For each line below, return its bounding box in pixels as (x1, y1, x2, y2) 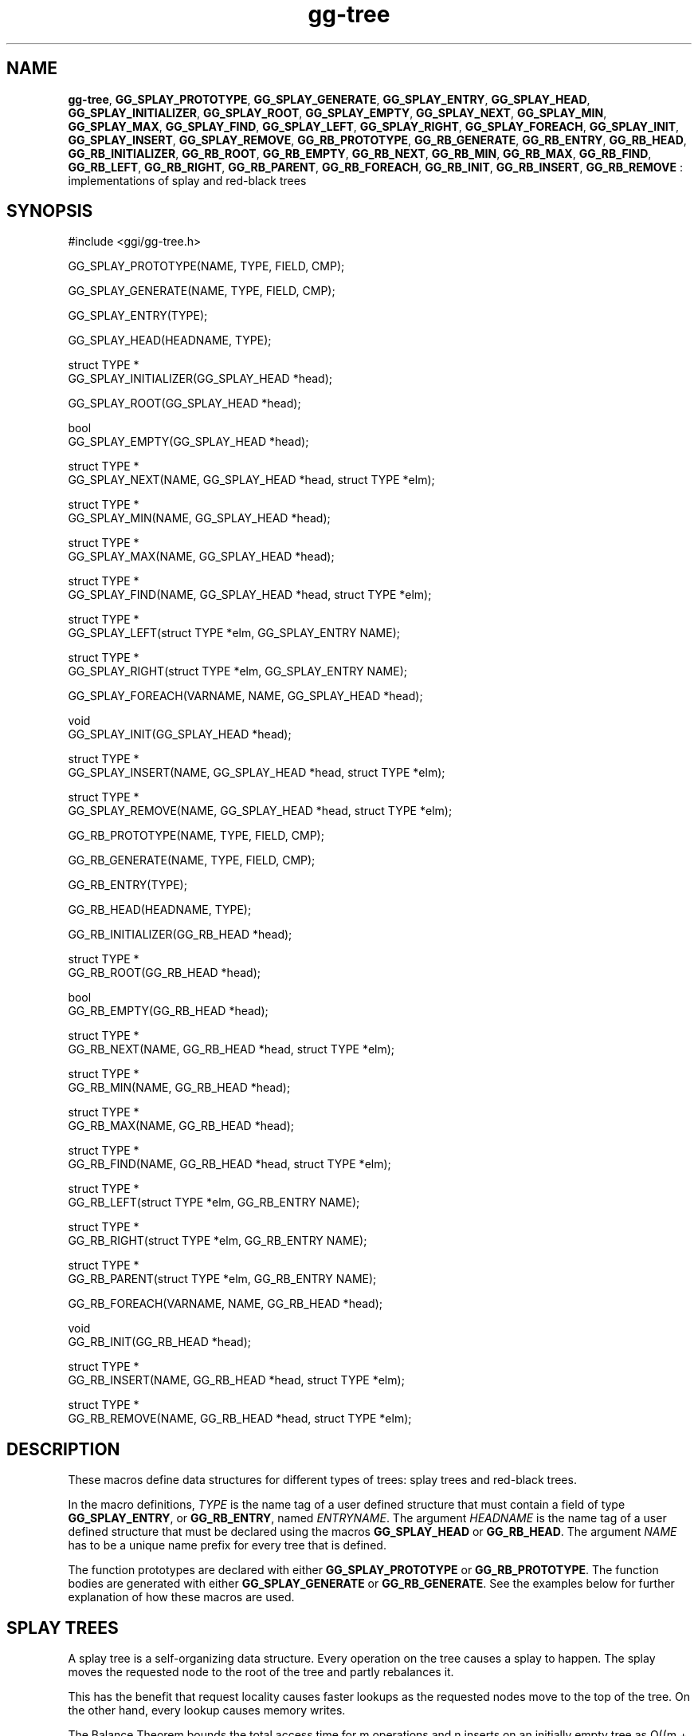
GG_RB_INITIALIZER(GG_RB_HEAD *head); (68, 927, 292, 942)
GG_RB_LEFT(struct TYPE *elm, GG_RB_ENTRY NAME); (68, 1195, 360, 1210)
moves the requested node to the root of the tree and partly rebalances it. (68, 1665, 454, 1679)
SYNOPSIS (6, 201, 93, 222)
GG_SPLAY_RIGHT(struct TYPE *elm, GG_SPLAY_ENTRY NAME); (68, 664, 408, 679)
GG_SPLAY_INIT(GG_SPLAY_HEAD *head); (68, 727, 292, 742)
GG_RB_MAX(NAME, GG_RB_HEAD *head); (68, 1119, 295, 1133)
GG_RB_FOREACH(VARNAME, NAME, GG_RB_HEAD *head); (68, 1297, 382, 1311)
